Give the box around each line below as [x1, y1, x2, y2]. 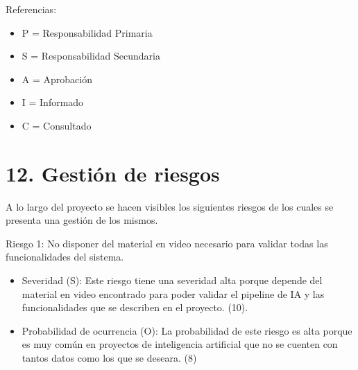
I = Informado [22, 95, 84, 109]
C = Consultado [22, 118, 92, 132]
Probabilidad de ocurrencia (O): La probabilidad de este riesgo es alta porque [22, 323, 352, 337]
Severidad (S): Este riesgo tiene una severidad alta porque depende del [22, 273, 323, 288]
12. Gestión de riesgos [6, 159, 220, 187]
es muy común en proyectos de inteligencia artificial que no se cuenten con [22, 337, 338, 351]
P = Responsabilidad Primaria [22, 25, 153, 39]
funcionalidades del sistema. [6, 249, 124, 264]
